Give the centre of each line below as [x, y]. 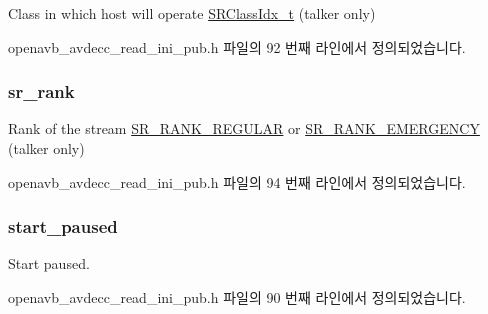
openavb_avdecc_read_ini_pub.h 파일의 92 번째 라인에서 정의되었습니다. [237, 46]
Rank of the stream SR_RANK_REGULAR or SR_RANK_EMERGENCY [244, 128]
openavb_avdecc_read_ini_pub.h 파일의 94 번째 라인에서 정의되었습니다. [237, 181]
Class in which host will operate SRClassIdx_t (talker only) [192, 13]
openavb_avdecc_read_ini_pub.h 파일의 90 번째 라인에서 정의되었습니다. [237, 297]
